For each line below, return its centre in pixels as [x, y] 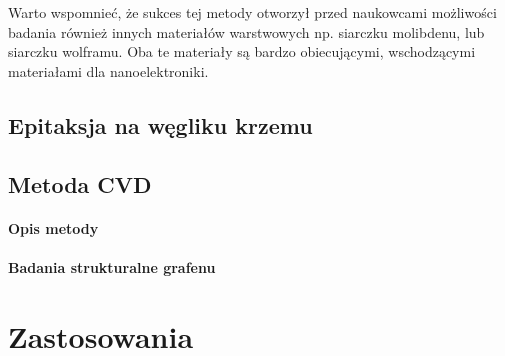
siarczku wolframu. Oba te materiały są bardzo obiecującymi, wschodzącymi [242, 51]
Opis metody [53, 227]
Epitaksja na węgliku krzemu [160, 124]
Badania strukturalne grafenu [112, 266]
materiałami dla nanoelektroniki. [108, 70]
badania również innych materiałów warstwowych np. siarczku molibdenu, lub [246, 31]
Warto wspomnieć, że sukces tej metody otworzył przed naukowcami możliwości [252, 12]
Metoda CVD [80, 183]
